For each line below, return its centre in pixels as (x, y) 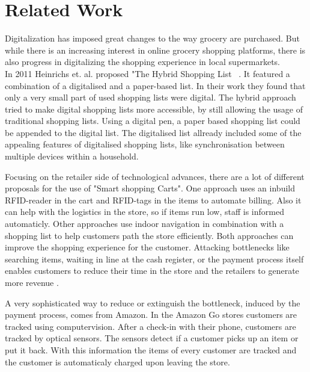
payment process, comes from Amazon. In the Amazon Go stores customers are (151, 315)
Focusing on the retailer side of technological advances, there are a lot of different (155, 176)
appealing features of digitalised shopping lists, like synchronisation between (145, 144)
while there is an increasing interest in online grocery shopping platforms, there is (155, 50)
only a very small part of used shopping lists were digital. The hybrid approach (150, 97)
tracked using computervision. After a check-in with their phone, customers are (150, 326)
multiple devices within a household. (72, 156)
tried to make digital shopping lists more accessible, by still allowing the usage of (154, 109)
